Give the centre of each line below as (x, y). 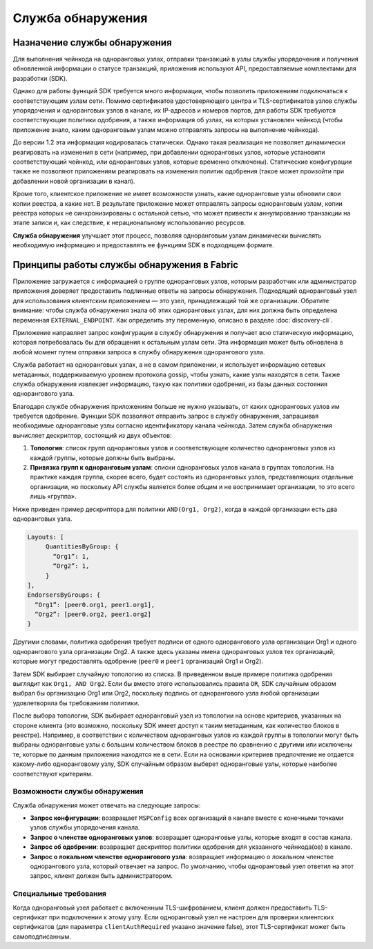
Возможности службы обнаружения (78, 792)
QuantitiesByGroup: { (82, 547)
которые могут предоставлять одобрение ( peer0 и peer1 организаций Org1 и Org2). (138, 661)
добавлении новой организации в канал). (74, 181)
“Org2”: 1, (71, 566)
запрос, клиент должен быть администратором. (101, 876)
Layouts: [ (46, 537)
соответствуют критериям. (53, 774)
